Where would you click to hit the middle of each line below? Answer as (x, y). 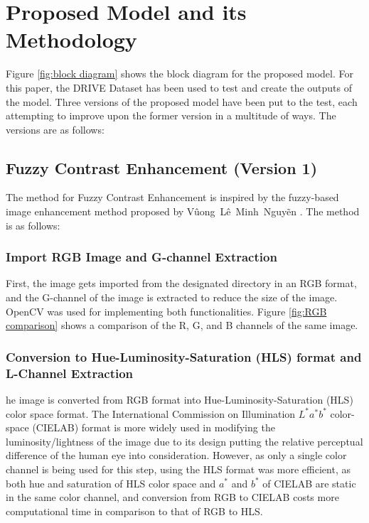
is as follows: (33, 225)
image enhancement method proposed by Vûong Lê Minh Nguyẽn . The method (183, 211)
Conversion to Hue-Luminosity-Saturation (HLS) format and (184, 356)
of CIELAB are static (309, 483)
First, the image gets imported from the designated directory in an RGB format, (181, 283)
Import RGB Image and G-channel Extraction (141, 257)
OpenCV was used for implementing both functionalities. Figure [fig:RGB (166, 311)
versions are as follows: (55, 129)
